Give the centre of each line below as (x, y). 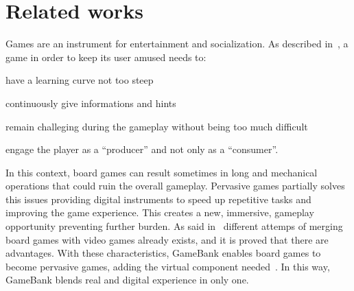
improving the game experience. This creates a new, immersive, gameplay (160, 212)
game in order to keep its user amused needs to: (106, 57)
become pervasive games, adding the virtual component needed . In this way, (168, 266)
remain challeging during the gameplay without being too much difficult (157, 126)
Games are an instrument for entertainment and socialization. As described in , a (177, 44)
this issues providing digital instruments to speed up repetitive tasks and (158, 199)
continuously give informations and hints (91, 103)
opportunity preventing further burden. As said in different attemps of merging (174, 226)
